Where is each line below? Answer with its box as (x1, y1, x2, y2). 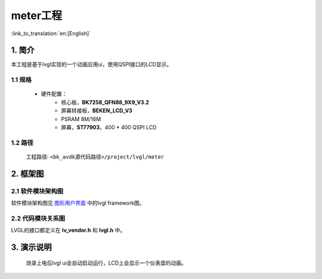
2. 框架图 (11, 169, 44, 179)
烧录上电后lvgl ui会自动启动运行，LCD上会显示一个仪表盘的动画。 (26, 259, 187, 266)
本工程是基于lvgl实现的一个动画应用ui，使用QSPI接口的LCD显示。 (11, 61, 172, 68)
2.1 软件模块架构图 (11, 187, 64, 195)
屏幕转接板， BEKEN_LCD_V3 (61, 107, 132, 114)
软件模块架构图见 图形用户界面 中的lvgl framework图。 (11, 200, 145, 207)
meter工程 (11, 9, 63, 22)
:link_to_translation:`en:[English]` (11, 30, 91, 37)
